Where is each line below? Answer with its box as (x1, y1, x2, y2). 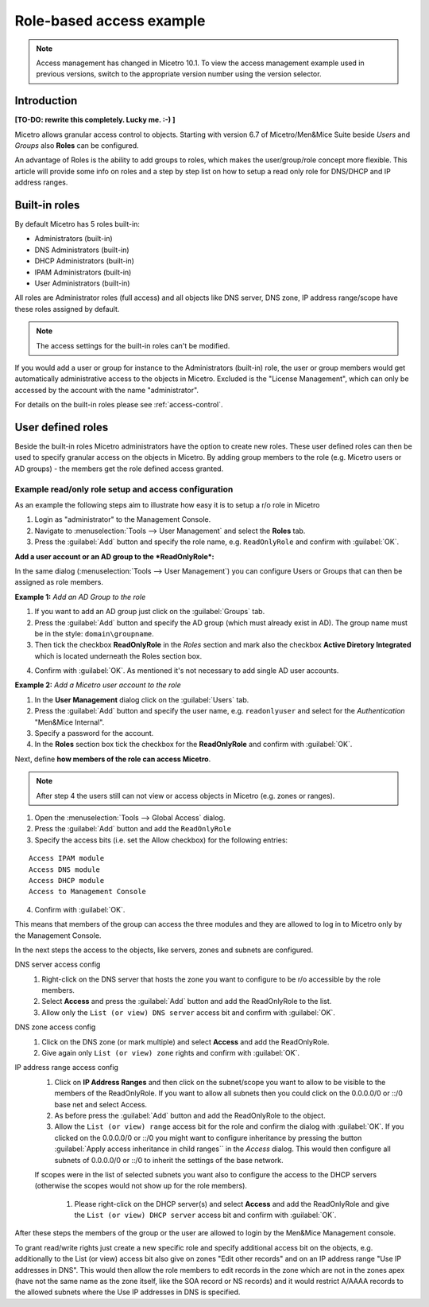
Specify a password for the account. (34, 729, 154, 738)
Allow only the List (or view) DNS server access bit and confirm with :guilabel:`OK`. (41, 1007, 335, 1017)
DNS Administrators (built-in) (34, 245, 130, 255)
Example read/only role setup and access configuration (14, 484, 234, 495)
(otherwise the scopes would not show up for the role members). (34, 1181, 248, 1191)
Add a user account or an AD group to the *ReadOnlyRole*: (14, 551, 214, 561)
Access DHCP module (29, 876, 105, 885)
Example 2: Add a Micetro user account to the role (14, 680, 182, 690)
